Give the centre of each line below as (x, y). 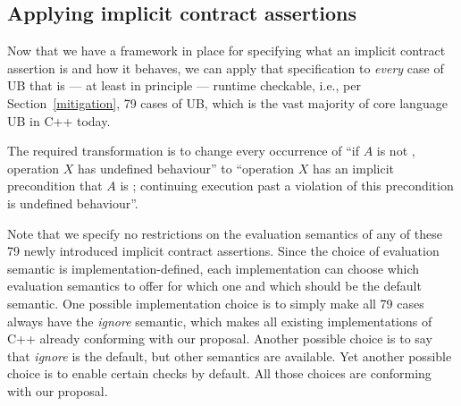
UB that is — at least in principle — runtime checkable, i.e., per (184, 85)
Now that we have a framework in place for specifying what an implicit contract (226, 51)
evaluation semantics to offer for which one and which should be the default (214, 286)
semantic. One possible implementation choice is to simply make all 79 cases (216, 303)
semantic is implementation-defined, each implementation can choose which (214, 268)
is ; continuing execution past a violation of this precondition (287, 186)
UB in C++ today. (59, 120)
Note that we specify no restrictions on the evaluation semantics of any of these (225, 233)
